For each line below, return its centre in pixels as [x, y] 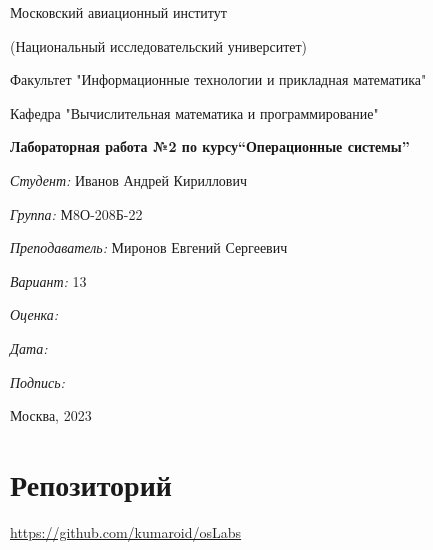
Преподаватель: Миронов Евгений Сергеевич [149, 247]
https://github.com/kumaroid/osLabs [126, 531]
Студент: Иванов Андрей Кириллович [129, 179]
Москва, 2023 [51, 415]
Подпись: [37, 381]
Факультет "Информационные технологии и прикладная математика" [218, 79]
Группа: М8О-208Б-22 [76, 213]
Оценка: [34, 314]
